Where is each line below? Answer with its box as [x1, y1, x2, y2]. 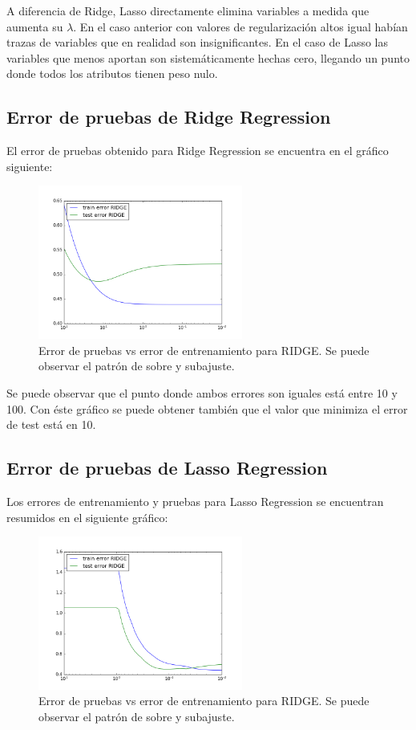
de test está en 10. [6, 416, 96, 433]
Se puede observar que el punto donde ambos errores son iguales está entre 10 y [6, 384, 398, 401]
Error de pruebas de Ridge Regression [6, 104, 331, 129]
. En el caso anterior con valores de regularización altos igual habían [73, 18, 408, 35]
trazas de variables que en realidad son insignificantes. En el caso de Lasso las [6, 34, 388, 51]
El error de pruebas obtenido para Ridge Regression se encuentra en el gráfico [6, 142, 389, 159]
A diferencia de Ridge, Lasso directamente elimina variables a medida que [6, 2, 370, 18]
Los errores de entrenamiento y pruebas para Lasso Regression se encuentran [6, 492, 384, 509]
